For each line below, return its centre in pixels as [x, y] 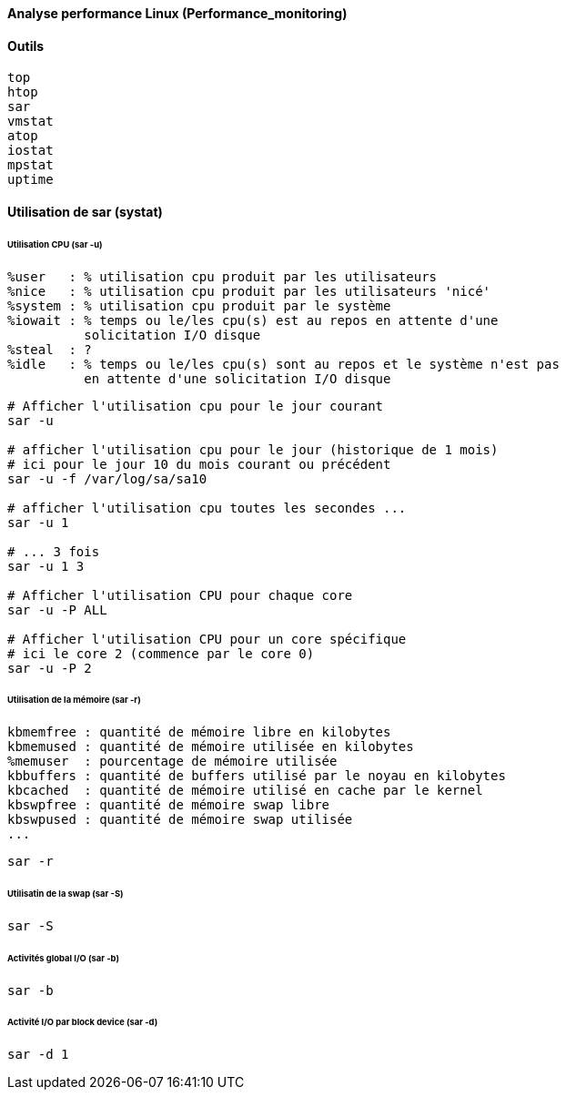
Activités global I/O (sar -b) [63, 958]
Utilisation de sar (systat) [85, 211]
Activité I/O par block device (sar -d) [83, 1022]
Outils [26, 46]
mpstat [30, 165]
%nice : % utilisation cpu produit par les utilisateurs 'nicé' [249, 291]
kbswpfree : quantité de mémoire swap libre [169, 805]
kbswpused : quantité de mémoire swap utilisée [180, 820]
